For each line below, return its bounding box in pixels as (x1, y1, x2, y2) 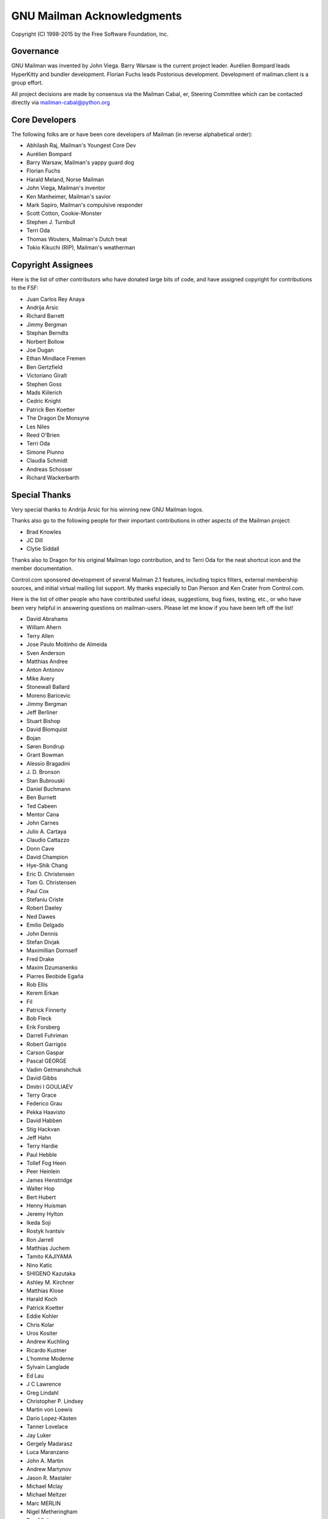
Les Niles (26, 423, 50, 430)
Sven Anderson (26, 649, 65, 656)
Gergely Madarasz (26, 1440, 73, 1447)
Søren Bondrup (26, 742, 65, 750)
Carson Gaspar (26, 1049, 64, 1057)
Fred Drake (26, 955, 55, 962)
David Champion (26, 854, 68, 861)
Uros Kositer (26, 1329, 58, 1337)
